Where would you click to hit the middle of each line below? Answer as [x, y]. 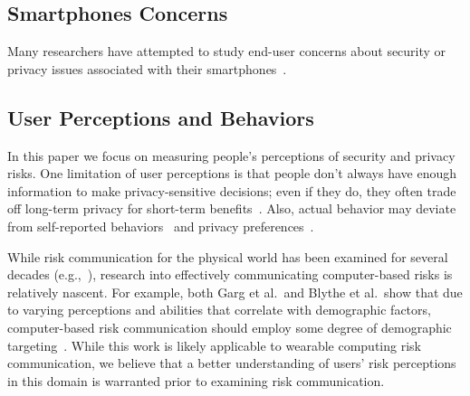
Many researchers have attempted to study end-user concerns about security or [227, 51]
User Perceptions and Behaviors [161, 117]
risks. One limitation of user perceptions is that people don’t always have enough [232, 173]
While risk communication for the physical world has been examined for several [228, 256]
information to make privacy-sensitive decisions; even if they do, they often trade [232, 190]
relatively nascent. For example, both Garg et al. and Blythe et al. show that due [235, 292]
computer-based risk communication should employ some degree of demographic [230, 327]
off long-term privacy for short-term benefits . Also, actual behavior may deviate [232, 208]
